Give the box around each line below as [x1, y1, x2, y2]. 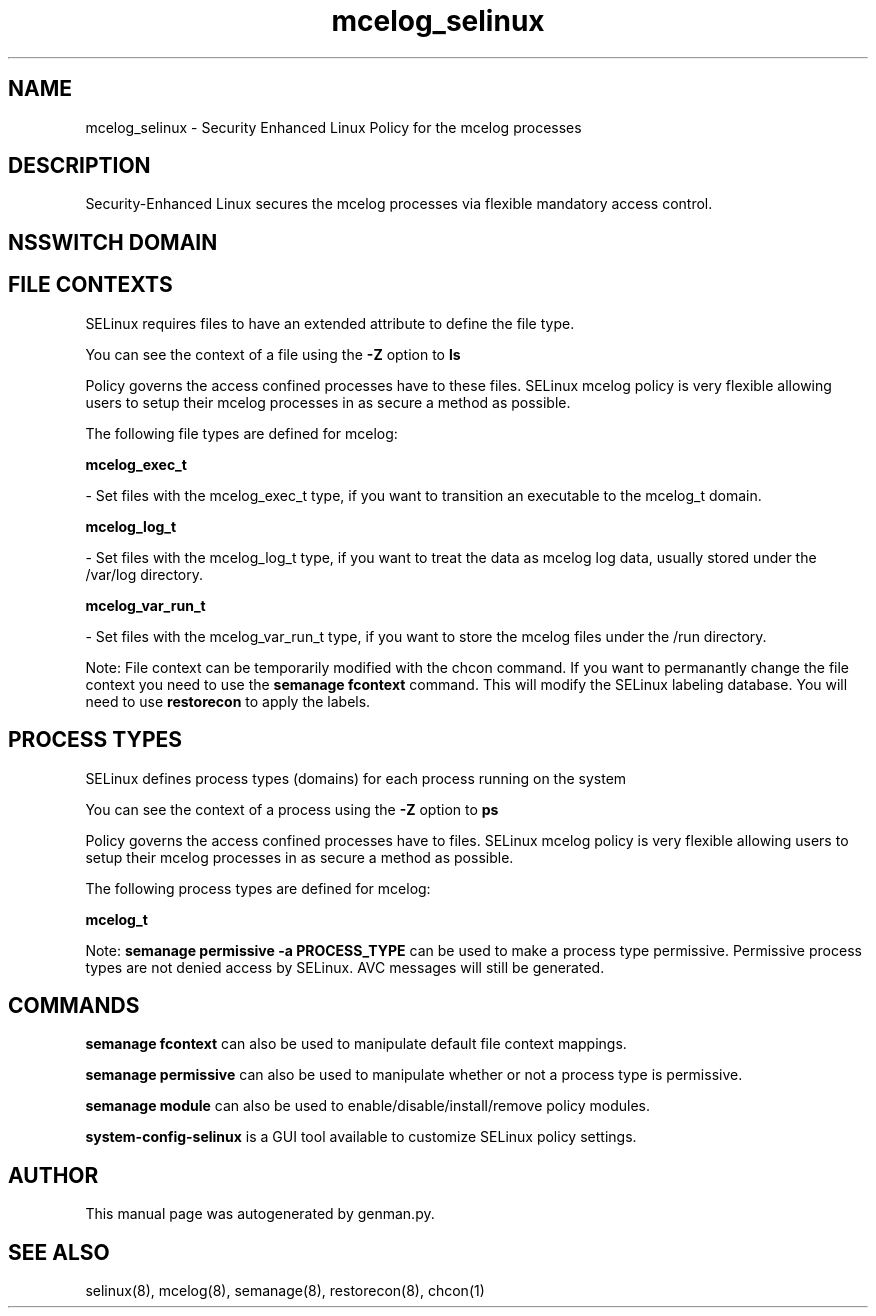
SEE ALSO [8, 1239, 110, 1265]
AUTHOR [8, 1162, 99, 1188]
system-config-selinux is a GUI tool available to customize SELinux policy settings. [85, 1128, 637, 1146]
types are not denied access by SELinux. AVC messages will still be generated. [85, 958, 605, 976]
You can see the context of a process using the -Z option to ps [85, 800, 499, 818]
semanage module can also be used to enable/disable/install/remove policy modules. [85, 1097, 651, 1115]
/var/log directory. [85, 565, 204, 583]
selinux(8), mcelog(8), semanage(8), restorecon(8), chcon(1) [85, 1282, 485, 1300]
